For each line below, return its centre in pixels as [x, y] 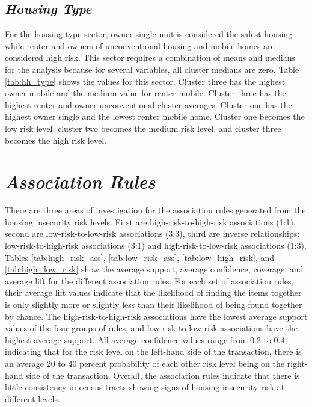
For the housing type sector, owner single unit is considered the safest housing [149, 34]
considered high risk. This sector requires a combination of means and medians [150, 57]
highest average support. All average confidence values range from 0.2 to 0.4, [146, 339]
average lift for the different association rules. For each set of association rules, [149, 280]
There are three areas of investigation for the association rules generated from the [155, 210]
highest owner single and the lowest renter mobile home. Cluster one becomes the [155, 116]
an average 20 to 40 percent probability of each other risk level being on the [145, 363]
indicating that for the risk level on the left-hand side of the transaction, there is [153, 351]
